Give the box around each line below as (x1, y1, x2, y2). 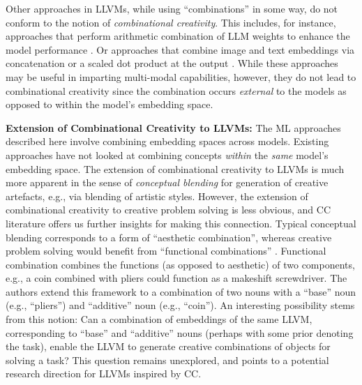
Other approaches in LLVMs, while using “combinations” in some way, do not (6, 1, 338, 15)
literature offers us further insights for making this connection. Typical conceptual (6, 216, 356, 230)
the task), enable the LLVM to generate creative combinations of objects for (6, 339, 331, 354)
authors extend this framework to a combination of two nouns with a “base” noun (6, 284, 356, 299)
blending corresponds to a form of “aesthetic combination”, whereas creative (6, 229, 332, 244)
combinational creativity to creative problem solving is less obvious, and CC (6, 202, 331, 217)
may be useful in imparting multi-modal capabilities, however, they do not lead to (6, 69, 356, 84)
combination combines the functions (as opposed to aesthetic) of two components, (6, 257, 355, 271)
